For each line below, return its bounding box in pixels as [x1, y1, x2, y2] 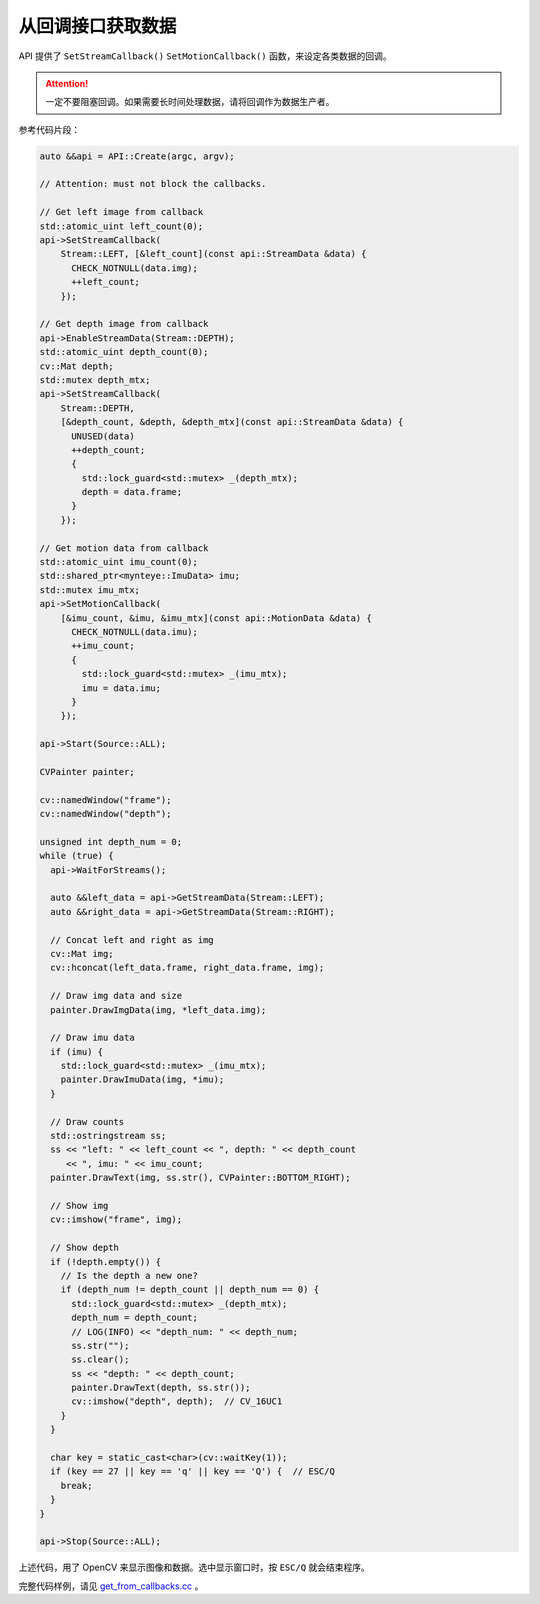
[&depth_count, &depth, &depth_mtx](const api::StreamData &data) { [60, 416, 404, 428]
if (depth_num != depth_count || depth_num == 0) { [60, 1284, 320, 1295]
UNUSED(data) [71, 430, 135, 442]
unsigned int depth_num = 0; [39, 836, 183, 847]
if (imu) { [50, 1046, 104, 1057]
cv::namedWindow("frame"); [39, 794, 172, 805]
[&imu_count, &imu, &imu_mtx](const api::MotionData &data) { [60, 612, 372, 624]
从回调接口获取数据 [18, 15, 177, 37]
